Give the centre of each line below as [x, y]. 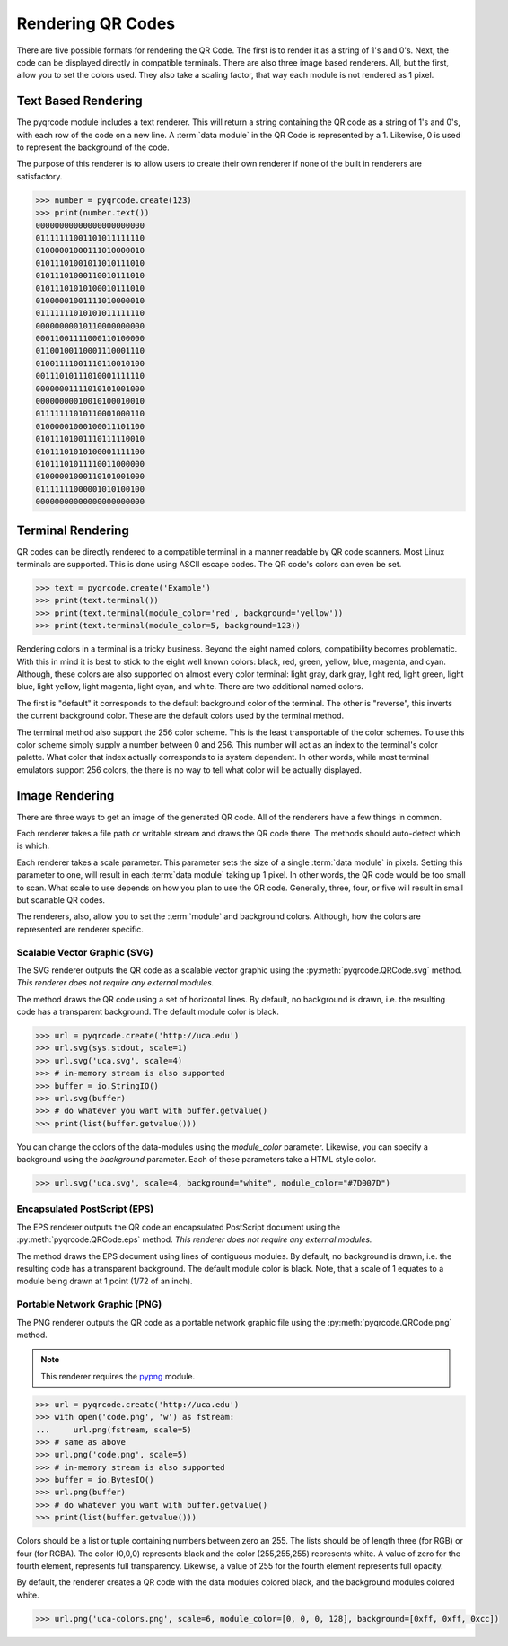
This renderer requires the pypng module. [118, 1376]
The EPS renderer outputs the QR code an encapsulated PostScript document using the [179, 1227]
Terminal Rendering [73, 530]
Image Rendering [66, 796]
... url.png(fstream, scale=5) [114, 1430]
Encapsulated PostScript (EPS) [85, 1209]
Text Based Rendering [79, 101]
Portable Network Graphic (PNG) [89, 1304]
